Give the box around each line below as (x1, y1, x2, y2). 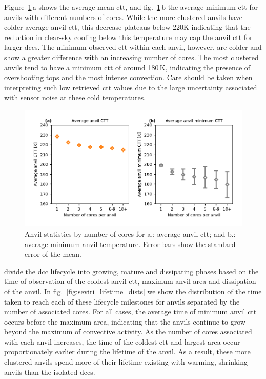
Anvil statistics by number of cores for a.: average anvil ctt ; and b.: (25, 228, 236, 239)
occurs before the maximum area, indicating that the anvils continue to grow (4, 316, 245, 327)
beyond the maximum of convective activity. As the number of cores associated (4, 326, 252, 337)
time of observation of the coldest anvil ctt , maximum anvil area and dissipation (4, 276, 256, 287)
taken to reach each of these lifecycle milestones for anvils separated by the (4, 296, 240, 307)
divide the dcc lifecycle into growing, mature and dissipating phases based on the (4, 266, 259, 276)
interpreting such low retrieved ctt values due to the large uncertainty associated (4, 82, 257, 92)
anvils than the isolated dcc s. (4, 366, 95, 377)
